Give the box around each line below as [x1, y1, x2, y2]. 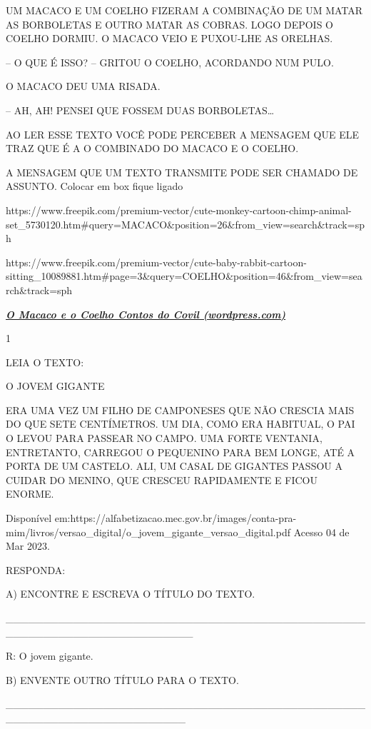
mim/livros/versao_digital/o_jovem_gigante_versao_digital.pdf [6, 524, 290, 539]
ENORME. [6, 486, 54, 501]
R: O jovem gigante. [6, 648, 93, 663]
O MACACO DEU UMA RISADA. [6, 79, 161, 94]
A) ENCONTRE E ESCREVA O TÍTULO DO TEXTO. [6, 586, 255, 601]
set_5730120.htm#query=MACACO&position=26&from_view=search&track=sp [6, 216, 365, 231]
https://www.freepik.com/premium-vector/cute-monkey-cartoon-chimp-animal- [6, 202, 352, 217]
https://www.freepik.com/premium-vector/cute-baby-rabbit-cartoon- [6, 254, 307, 269]
